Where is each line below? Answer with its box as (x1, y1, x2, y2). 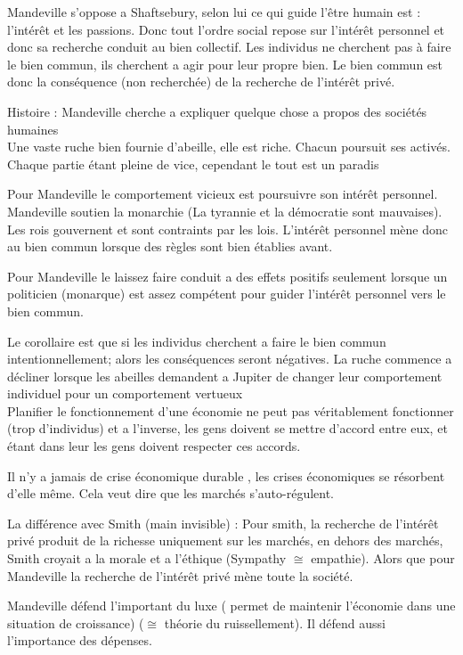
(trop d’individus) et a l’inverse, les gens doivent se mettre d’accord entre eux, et (7, 419, 448, 438)
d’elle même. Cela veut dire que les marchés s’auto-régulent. (7, 484, 335, 503)
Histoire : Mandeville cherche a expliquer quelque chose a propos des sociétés (7, 102, 427, 120)
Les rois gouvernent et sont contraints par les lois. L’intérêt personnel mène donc (7, 219, 449, 238)
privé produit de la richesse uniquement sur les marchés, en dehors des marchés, (7, 531, 443, 550)
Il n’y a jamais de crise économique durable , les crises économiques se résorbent (7, 466, 445, 485)
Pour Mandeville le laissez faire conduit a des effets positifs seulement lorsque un (7, 266, 448, 285)
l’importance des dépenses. (7, 631, 152, 650)
